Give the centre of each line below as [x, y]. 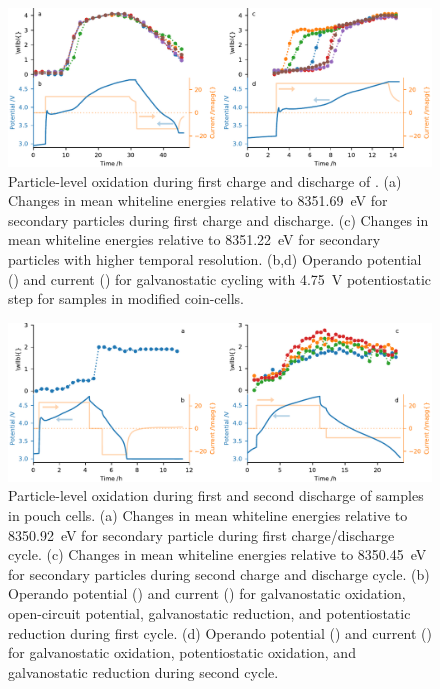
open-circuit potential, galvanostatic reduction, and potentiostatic [209, 612]
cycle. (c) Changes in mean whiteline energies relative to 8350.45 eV [217, 554]
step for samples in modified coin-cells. [126, 298]
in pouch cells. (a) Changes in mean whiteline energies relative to [208, 514]
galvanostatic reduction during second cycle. [143, 671]
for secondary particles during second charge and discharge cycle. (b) [219, 573]
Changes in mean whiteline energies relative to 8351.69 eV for [198, 200]
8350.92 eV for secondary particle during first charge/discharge [201, 534]
